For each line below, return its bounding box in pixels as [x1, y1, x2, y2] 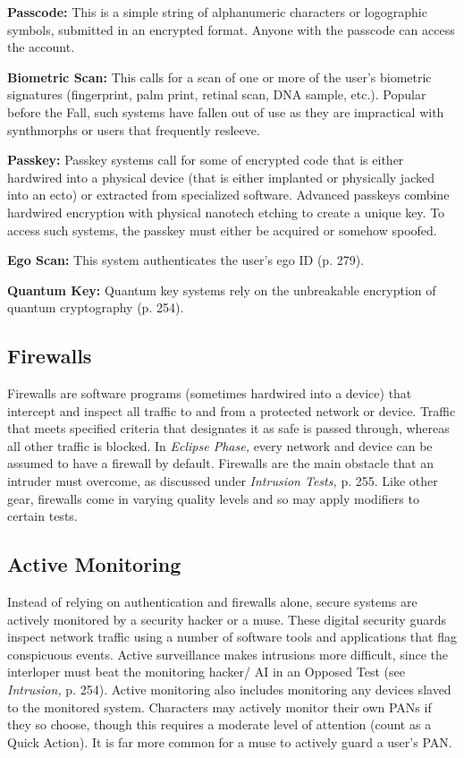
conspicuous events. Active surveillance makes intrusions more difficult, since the [7, 644, 449, 663]
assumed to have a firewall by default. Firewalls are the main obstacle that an [7, 454, 434, 473]
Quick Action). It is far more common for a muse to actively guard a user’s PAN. [7, 732, 452, 751]
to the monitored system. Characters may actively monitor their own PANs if [7, 697, 432, 716]
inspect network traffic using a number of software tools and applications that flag [7, 627, 457, 646]
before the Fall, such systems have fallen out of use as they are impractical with [7, 102, 444, 121]
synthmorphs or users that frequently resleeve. [7, 120, 260, 139]
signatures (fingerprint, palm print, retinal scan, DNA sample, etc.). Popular [7, 85, 426, 104]
